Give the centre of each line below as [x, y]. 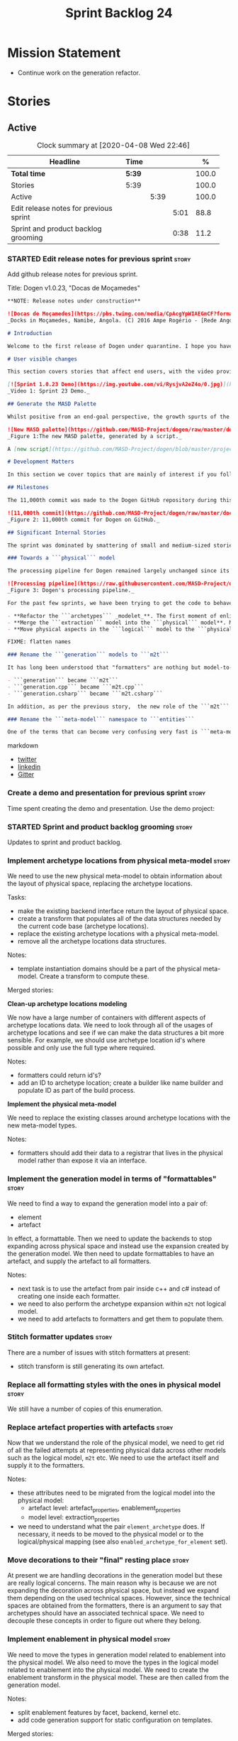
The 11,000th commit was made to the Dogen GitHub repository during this [120, 501]
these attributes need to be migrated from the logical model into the [116, 1493]
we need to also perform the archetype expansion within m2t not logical [122, 1304]
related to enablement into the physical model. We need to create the [108, 1669]
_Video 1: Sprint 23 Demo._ [49, 391]
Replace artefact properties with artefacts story [90, 1427]
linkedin [29, 767]
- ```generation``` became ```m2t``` [63, 681]
